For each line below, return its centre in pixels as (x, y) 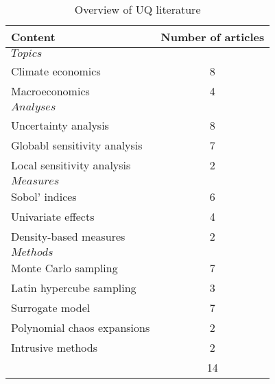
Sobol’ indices (44, 196)
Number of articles (213, 37)
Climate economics (56, 71)
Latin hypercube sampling (74, 288)
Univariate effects (53, 216)
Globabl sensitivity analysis (77, 145)
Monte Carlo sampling (64, 268)
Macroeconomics (50, 91)
